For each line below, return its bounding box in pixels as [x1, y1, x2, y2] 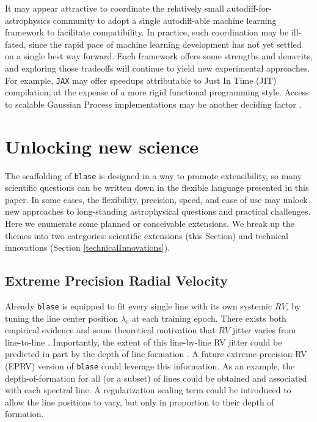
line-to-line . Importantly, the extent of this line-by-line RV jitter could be [5, 335, 282, 348]
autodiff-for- [227, 2, 272, 14]
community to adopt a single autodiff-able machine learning [53, 13, 277, 26]
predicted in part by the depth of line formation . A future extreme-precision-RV [5, 347, 307, 360]
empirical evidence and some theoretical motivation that [5, 324, 216, 336]
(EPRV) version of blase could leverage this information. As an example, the [5, 359, 295, 372]
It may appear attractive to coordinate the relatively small [5, 2, 224, 14]
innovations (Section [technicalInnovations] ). [5, 241, 170, 254]
